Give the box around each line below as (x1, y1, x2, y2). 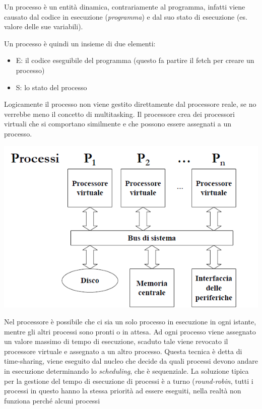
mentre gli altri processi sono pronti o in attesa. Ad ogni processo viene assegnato (4, 326, 256, 336)
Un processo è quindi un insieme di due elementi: (4, 38, 156, 48)
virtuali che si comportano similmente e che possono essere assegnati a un (4, 118, 231, 129)
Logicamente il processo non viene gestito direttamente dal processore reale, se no (4, 99, 256, 109)
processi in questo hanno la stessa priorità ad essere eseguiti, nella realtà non (4, 385, 241, 396)
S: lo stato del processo (16, 82, 87, 92)
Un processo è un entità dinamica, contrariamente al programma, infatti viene (4, 2, 245, 12)
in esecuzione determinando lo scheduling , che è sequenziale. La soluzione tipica (4, 366, 249, 376)
